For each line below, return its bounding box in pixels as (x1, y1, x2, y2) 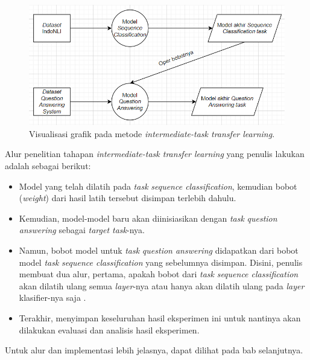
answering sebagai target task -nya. (19, 223, 145, 236)
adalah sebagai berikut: (5, 159, 91, 172)
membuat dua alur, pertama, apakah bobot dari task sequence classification (19, 268, 299, 280)
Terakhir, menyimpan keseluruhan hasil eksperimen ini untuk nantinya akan (19, 311, 301, 324)
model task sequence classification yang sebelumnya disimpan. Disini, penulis (19, 256, 303, 268)
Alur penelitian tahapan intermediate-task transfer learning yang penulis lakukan (5, 147, 305, 160)
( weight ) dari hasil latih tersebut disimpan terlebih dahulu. (19, 191, 236, 204)
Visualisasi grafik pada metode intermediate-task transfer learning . (29, 127, 275, 140)
